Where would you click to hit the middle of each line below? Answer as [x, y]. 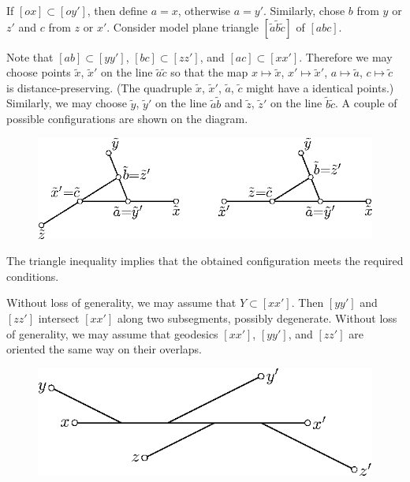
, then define [117, 10]
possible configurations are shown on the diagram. [127, 119]
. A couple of [366, 103]
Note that [30, 56]
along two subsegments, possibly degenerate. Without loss [257, 318]
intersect [59, 318]
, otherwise [204, 10]
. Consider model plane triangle [183, 26]
